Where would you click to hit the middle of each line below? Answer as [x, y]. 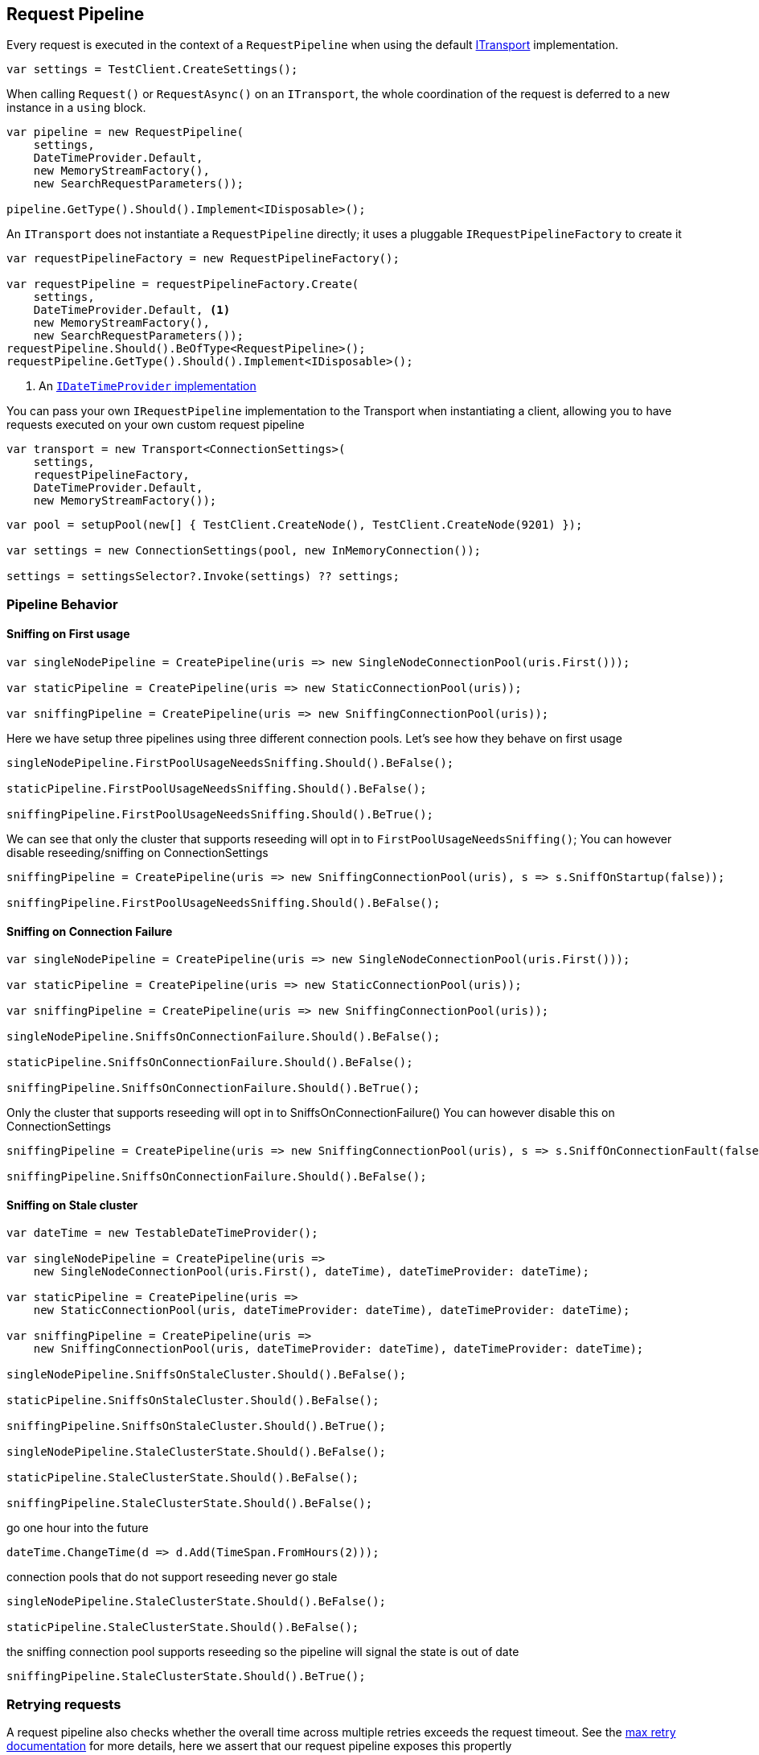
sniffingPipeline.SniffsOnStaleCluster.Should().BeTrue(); [197, 1426]
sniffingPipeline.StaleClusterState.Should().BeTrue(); [186, 1677]
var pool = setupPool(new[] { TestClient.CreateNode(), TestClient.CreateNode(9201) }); [295, 525]
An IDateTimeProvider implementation [148, 386]
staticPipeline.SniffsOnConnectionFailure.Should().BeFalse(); [210, 1063]
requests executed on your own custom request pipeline [156, 425]
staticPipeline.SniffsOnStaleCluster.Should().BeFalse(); [193, 1401]
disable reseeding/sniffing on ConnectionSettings [137, 853]
